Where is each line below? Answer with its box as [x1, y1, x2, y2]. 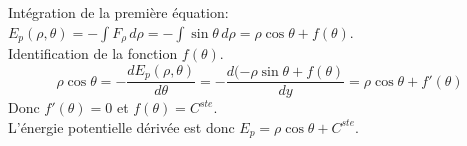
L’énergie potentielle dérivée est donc [8, 116, 235, 137]
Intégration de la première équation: [8, 2, 229, 22]
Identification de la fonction [8, 43, 178, 64]
